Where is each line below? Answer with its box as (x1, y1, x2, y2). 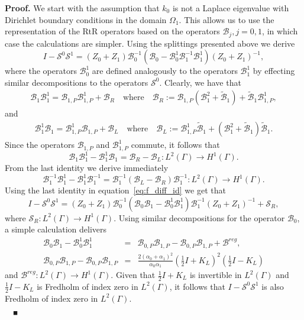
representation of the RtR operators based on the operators (5, 25, 220, 37)
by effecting (253, 64, 295, 77)
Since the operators (5, 138, 75, 151)
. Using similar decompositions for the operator (114, 211, 285, 224)
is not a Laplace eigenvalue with (172, 2, 289, 14)
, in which (262, 25, 298, 37)
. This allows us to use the (179, 13, 274, 25)
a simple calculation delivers (5, 223, 107, 235)
